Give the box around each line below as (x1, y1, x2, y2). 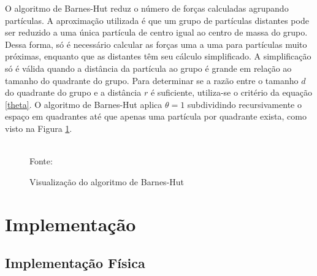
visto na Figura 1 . (5, 121, 72, 134)
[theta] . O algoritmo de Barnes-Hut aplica (5, 98, 162, 110)
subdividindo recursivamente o (187, 98, 302, 110)
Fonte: (29, 155, 53, 167)
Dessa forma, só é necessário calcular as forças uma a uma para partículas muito (5, 37, 307, 50)
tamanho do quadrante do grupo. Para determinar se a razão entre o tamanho (5, 74, 299, 86)
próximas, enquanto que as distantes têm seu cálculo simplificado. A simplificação (5, 50, 311, 63)
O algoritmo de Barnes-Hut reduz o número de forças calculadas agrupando (5, 2, 289, 14)
